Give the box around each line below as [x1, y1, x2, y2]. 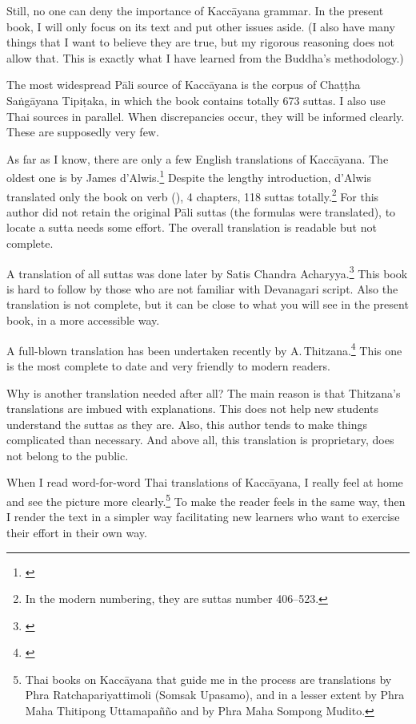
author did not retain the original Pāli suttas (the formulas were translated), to [6, 203, 396, 220]
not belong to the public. [6, 447, 129, 463]
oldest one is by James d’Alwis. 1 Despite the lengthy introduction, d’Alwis [6, 167, 371, 185]
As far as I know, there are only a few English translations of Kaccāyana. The [6, 150, 389, 167]
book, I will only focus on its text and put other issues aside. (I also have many [6, 18, 395, 34]
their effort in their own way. [6, 524, 147, 540]
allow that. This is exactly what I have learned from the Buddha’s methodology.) [6, 49, 404, 66]
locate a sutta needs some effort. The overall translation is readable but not [6, 219, 377, 236]
